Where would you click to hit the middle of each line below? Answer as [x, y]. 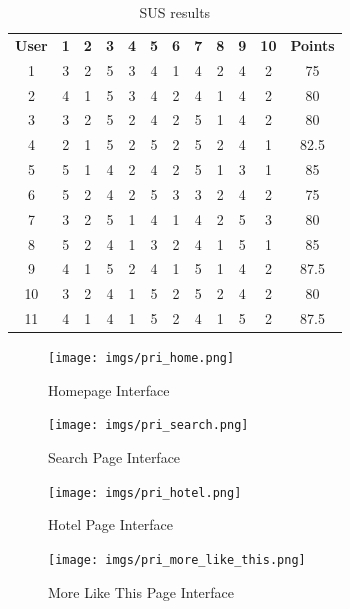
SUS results [175, 12]
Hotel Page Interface [111, 524]
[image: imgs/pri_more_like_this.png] [177, 559]
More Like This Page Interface [141, 591]
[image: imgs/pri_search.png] [148, 425]
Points [312, 44]
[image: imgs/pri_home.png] [141, 358]
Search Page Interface [114, 457]
